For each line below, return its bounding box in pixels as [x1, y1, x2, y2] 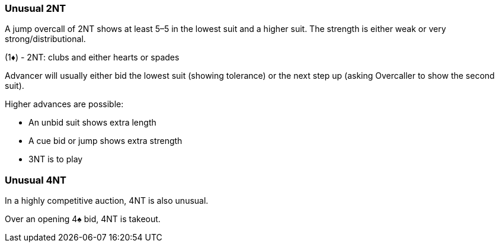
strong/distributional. [5, 34, 86, 44]
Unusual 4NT [5, 174, 66, 186]
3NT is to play [28, 154, 83, 165]
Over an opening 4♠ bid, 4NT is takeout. [5, 214, 161, 224]
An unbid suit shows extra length [28, 117, 156, 128]
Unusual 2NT [5, 2, 66, 14]
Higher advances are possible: [5, 99, 124, 110]
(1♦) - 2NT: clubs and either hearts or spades [5, 52, 180, 63]
